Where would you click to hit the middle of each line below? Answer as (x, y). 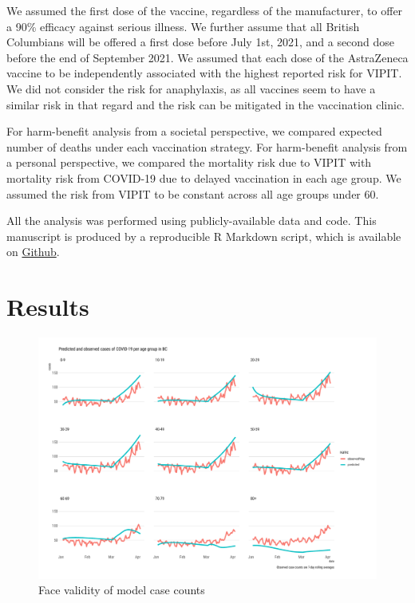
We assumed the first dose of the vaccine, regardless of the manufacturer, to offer (205, 10)
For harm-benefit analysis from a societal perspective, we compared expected (194, 131)
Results (48, 307)
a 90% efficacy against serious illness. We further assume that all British (183, 26)
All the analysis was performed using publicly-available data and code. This (192, 221)
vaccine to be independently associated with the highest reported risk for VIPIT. (204, 73)
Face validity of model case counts (122, 590)
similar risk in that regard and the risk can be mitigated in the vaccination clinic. (206, 104)
